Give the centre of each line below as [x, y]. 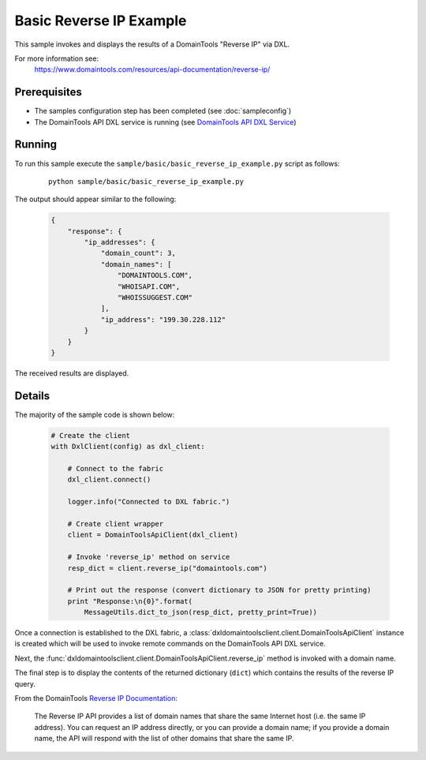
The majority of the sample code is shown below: [95, 414]
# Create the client [90, 435]
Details [32, 396]
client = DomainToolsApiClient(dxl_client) [153, 535]
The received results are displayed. [72, 373]
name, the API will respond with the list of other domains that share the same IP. [164, 739]
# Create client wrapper [116, 524]
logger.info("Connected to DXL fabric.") [149, 502]
